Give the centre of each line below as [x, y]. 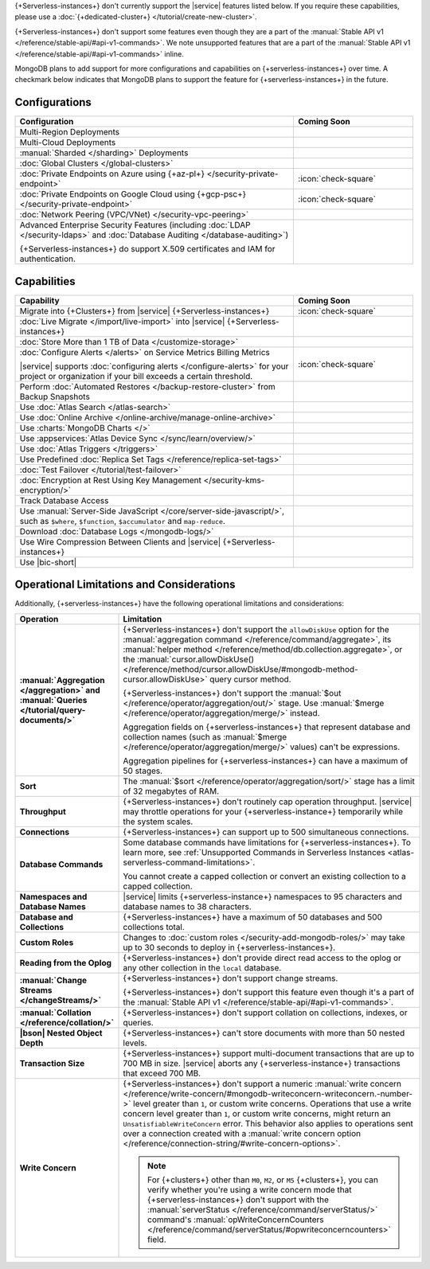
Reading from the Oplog [65, 962]
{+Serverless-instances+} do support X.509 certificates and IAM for [147, 249]
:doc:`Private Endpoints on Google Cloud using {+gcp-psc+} [133, 194]
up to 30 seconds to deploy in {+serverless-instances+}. [229, 947]
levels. [135, 1043]
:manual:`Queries [53, 700]
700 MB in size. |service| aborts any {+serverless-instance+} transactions [262, 1063]
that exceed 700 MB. [162, 1073]
